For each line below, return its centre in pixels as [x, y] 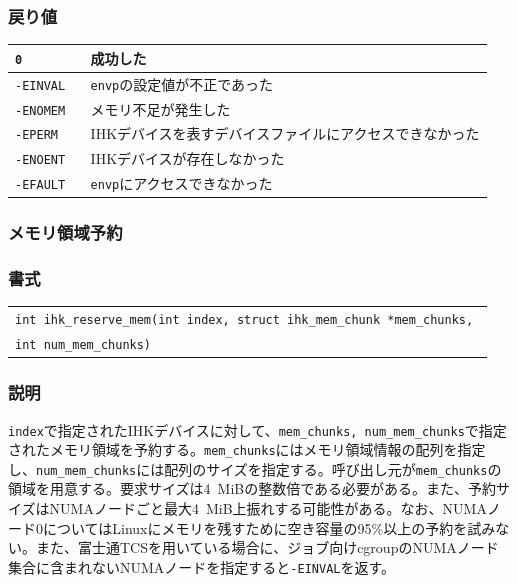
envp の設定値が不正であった [182, 83]
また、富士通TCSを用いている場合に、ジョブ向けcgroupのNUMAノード [267, 547]
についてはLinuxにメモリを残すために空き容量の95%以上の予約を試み [269, 527]
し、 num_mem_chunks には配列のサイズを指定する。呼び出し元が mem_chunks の [255, 468]
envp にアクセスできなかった [181, 183]
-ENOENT [40, 160]
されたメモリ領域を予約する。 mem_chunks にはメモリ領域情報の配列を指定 [247, 449]
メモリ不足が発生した [160, 108]
